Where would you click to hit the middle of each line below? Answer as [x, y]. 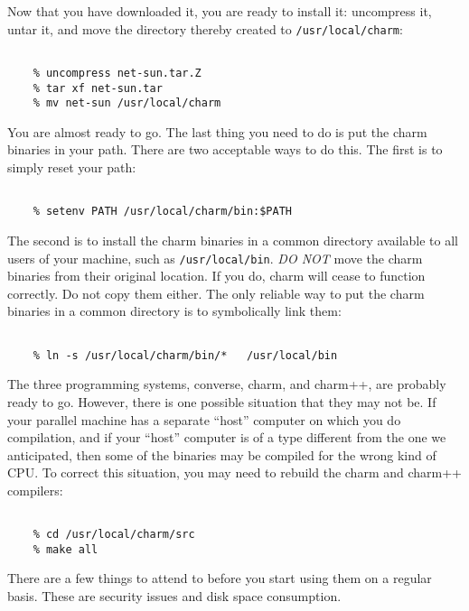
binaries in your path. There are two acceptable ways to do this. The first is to [225, 149]
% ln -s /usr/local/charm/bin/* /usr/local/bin [185, 355]
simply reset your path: [72, 167]
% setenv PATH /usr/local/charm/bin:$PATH [162, 212]
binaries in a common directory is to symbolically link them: [174, 311]
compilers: [35, 490]
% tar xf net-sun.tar [98, 88]
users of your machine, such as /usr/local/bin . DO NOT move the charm [215, 258]
